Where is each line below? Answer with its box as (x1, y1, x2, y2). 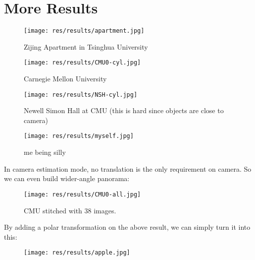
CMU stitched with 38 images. (24, 205, 116, 215)
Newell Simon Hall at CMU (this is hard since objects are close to (24, 105, 224, 116)
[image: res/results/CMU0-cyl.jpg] (24, 59, 141, 66)
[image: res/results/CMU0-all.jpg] (24, 191, 141, 198)
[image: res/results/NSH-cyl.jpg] (24, 91, 138, 98)
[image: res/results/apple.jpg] (24, 249, 130, 257)
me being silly (24, 147, 66, 157)
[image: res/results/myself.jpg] (24, 132, 134, 140)
